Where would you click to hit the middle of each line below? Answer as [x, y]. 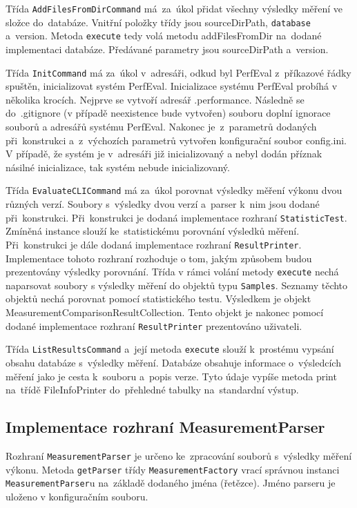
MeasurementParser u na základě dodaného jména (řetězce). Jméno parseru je [171, 483]
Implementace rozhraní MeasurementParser [165, 427]
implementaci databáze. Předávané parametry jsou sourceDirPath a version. [167, 49]
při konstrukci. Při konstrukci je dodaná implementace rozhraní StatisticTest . [176, 217]
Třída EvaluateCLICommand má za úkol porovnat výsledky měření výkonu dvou [174, 190]
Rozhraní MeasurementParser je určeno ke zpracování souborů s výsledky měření [179, 455]
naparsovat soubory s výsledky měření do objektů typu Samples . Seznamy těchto [177, 285]
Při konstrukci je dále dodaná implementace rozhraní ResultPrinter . [154, 244]
